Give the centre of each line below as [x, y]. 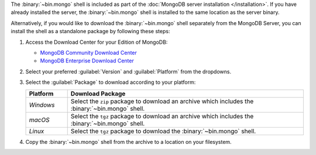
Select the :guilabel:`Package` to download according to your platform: [111, 82]
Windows [42, 105]
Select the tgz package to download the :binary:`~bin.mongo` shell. [163, 131]
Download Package [98, 93]
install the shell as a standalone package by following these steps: [90, 31]
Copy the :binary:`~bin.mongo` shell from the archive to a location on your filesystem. [128, 142]
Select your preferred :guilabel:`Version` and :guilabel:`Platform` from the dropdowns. [128, 71]
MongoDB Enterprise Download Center [87, 61]
